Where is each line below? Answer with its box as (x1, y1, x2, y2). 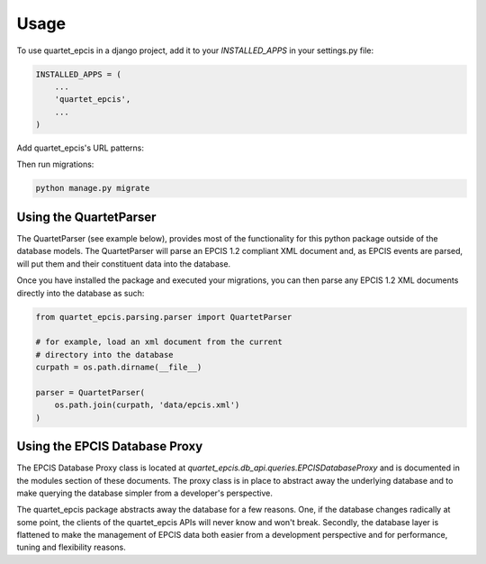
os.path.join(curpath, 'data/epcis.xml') (54, 400, 240, 410)
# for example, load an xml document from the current (35, 337, 283, 347)
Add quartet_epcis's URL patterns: (16, 142, 144, 153)
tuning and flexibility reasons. (16, 541, 126, 553)
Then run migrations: (16, 159, 94, 170)
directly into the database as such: (16, 287, 145, 298)
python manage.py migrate (35, 183, 150, 194)
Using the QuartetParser (16, 209, 157, 224)
